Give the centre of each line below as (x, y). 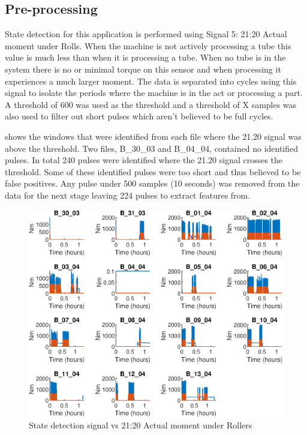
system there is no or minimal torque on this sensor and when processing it (143, 69)
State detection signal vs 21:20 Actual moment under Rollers (141, 425)
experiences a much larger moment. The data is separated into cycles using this (151, 81)
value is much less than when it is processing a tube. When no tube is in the (145, 57)
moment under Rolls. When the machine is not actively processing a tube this (148, 45)
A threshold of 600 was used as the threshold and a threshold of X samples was (151, 104)
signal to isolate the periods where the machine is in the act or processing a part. (154, 93)
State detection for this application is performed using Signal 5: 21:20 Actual (146, 34)
